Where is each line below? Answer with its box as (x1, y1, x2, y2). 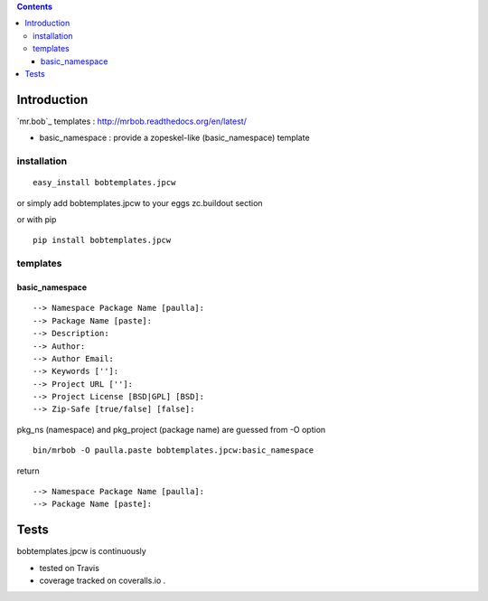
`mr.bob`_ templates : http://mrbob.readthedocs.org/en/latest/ (16, 116, 248, 127)
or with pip (16, 213, 57, 225)
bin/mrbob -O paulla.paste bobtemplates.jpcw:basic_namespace (33, 446, 314, 455)
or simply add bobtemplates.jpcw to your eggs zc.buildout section (16, 197, 263, 208)
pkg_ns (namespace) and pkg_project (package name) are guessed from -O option (16, 424, 326, 435)
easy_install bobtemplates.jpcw (33, 177, 176, 188)
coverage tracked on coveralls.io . (39, 575, 166, 587)
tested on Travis (39, 562, 99, 573)
